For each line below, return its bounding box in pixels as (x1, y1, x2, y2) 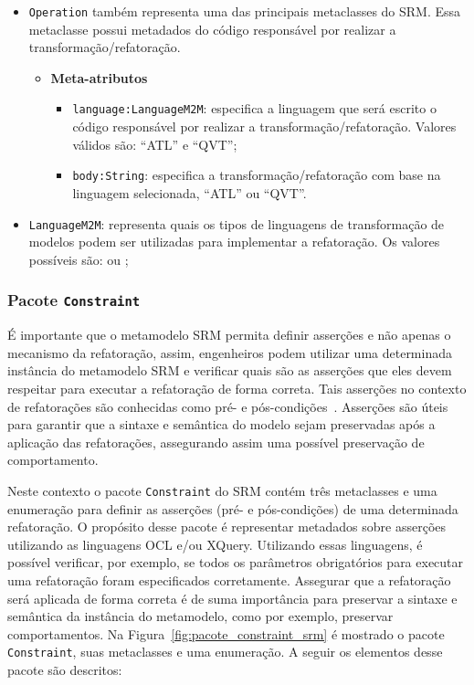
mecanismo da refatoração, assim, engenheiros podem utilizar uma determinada (7, 342, 452, 362)
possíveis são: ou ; (28, 249, 129, 269)
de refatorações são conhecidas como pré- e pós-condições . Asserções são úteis (7, 396, 448, 416)
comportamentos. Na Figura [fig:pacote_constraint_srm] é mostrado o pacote (7, 624, 445, 643)
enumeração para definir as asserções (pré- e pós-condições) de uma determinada (7, 499, 458, 518)
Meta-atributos (50, 68, 148, 87)
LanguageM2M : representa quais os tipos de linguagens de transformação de (28, 214, 445, 233)
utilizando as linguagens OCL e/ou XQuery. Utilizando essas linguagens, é (7, 534, 423, 553)
